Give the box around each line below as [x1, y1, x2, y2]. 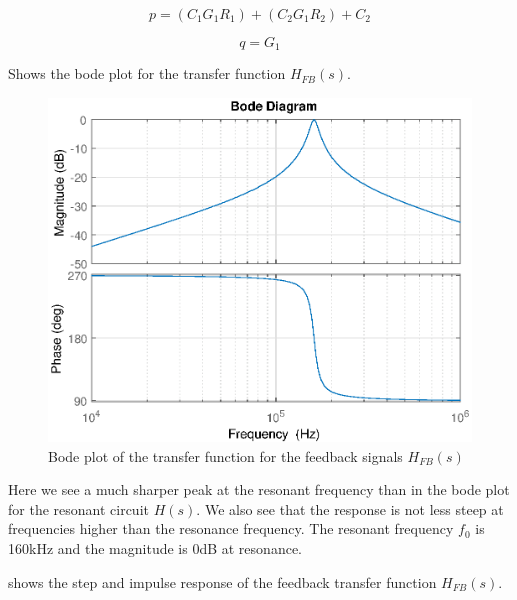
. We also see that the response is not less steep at [196, 498, 504, 519]
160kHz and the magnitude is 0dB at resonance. [8, 537, 302, 558]
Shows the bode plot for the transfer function [8, 63, 286, 84]
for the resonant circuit [8, 498, 149, 519]
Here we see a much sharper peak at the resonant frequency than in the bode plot [8, 479, 510, 500]
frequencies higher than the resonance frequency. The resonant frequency [8, 518, 454, 539]
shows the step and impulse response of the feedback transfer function [8, 571, 437, 592]
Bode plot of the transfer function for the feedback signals [48, 445, 403, 466]
